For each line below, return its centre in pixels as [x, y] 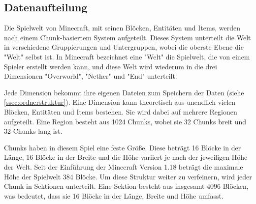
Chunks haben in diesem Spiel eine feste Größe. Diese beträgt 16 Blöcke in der [123, 147]
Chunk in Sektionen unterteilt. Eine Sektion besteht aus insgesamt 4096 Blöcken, [126, 186]
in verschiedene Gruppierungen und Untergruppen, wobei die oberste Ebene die [124, 47]
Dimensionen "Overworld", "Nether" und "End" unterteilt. [91, 76]
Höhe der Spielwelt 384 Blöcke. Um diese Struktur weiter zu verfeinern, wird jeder [128, 176]
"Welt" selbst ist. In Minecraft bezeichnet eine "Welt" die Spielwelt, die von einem [127, 56]
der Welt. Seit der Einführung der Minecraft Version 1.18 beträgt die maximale [124, 166]
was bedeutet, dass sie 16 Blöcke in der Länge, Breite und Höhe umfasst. [114, 195]
